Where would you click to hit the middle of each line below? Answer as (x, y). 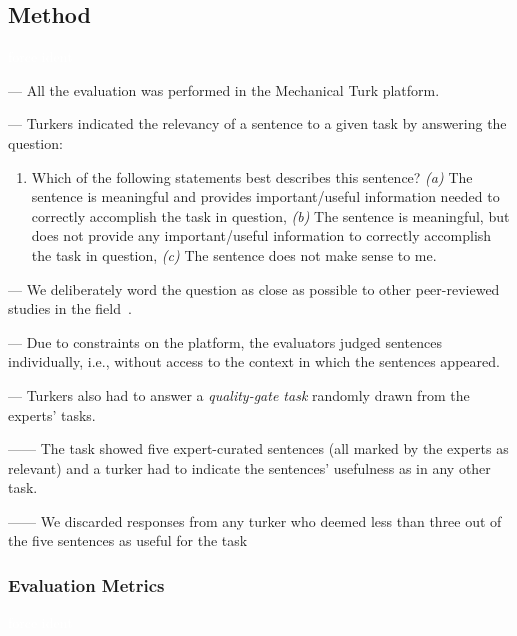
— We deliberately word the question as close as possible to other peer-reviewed (254, 288)
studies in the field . (70, 308)
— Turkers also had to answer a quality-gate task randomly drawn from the (239, 394)
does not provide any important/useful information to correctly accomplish (261, 235)
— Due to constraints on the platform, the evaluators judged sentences (225, 341)
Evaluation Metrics (86, 585)
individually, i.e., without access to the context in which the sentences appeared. (254, 361)
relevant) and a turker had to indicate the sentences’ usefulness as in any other (249, 467)
